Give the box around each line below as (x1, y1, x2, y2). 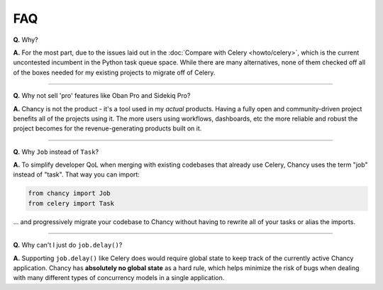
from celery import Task (28, 199, 115, 207)
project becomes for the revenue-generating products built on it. (13, 124, 202, 133)
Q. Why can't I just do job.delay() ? (13, 241, 123, 250)
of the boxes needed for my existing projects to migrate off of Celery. (13, 68, 216, 77)
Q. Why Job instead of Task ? (13, 147, 99, 156)
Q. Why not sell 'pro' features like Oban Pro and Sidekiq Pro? (13, 91, 191, 100)
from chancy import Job (28, 189, 111, 198)
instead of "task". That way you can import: (13, 170, 140, 179)
